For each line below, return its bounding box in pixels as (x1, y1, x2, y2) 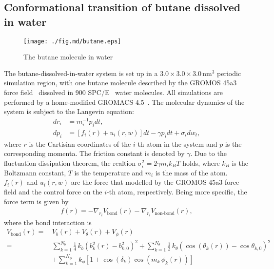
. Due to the (190, 148, 227, 158)
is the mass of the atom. (155, 167, 228, 177)
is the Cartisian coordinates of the (29, 138, 131, 149)
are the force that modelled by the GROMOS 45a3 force (71, 177, 239, 187)
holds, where (182, 157, 220, 168)
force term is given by (4, 196, 69, 206)
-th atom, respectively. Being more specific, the (107, 187, 247, 197)
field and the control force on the (4, 187, 102, 197)
